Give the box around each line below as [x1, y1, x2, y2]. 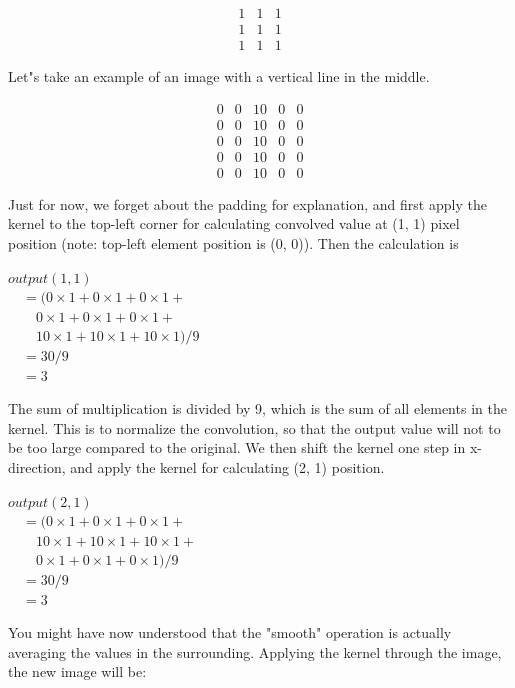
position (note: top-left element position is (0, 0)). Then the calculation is [8, 233, 459, 254]
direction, [8, 456, 66, 477]
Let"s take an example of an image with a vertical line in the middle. [8, 66, 430, 87]
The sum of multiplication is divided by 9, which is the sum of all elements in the [8, 398, 507, 419]
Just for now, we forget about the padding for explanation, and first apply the [8, 193, 487, 214]
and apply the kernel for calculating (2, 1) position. [70, 456, 385, 477]
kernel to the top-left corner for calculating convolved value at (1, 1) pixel [8, 213, 460, 234]
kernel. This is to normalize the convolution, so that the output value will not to [8, 417, 501, 438]
